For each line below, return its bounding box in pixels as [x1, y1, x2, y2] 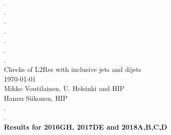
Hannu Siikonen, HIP [4, 92, 68, 103]
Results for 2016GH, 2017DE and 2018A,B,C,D [4, 121, 168, 132]
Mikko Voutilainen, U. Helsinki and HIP [4, 83, 125, 93]
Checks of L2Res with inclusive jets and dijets [4, 64, 142, 74]
